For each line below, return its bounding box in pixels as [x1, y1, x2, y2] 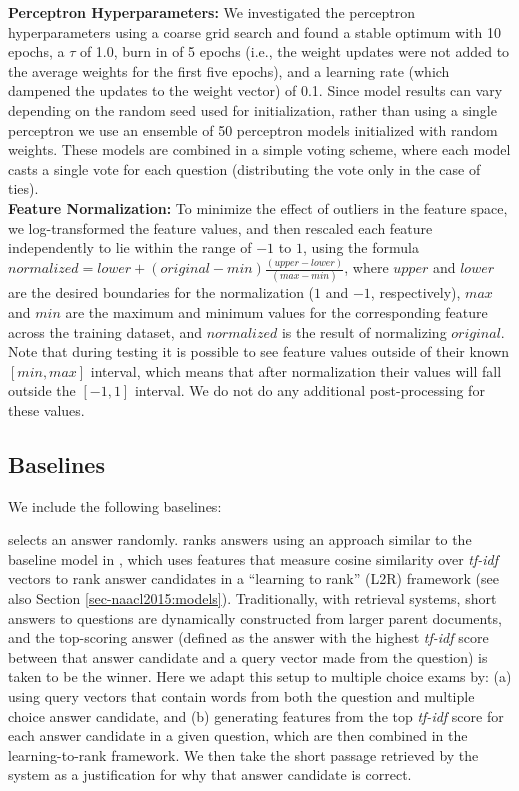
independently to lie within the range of [8, 237, 252, 258]
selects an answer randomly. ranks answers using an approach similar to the [8, 529, 472, 550]
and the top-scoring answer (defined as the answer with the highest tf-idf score [8, 627, 489, 648]
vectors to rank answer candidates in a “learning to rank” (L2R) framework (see [8, 568, 499, 589]
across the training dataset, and [8, 321, 202, 342]
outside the [8, 380, 76, 401]
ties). [8, 178, 39, 199]
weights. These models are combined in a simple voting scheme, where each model [8, 139, 511, 160]
